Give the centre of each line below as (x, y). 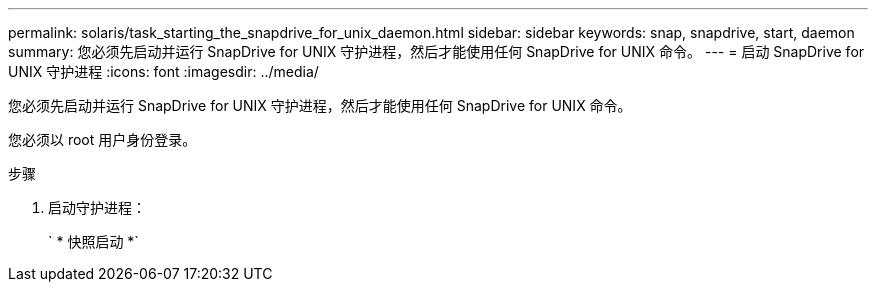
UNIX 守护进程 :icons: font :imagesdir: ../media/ (163, 71)
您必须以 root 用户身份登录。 (102, 139)
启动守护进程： (97, 207)
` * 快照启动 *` (93, 241)
